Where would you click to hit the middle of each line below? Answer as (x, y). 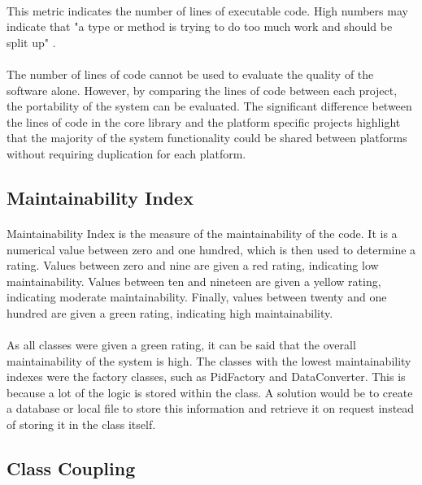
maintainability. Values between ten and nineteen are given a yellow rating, (194, 281)
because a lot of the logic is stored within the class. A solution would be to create (210, 392)
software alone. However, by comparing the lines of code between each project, (202, 90)
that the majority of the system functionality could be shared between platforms (207, 138)
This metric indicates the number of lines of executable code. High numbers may (207, 10)
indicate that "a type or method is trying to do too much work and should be (200, 26)
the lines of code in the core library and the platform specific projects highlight (204, 121)
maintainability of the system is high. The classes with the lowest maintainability (209, 360)
